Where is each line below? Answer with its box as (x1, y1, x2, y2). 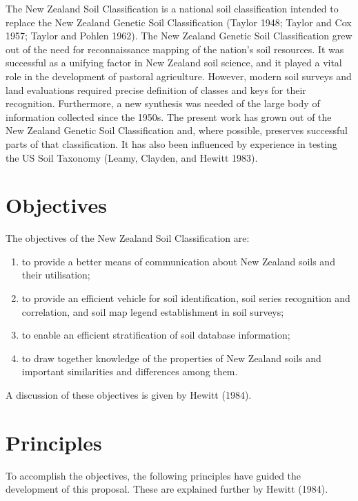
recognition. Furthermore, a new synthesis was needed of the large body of (6, 96, 320, 111)
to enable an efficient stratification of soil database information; (21, 328, 290, 342)
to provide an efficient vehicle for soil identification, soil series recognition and (21, 291, 350, 305)
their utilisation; (21, 267, 90, 282)
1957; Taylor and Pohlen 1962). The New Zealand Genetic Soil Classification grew (6, 28, 352, 43)
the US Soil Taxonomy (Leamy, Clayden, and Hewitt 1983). (6, 150, 258, 164)
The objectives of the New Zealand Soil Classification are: (6, 231, 250, 245)
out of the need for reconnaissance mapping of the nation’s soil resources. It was (6, 41, 344, 56)
